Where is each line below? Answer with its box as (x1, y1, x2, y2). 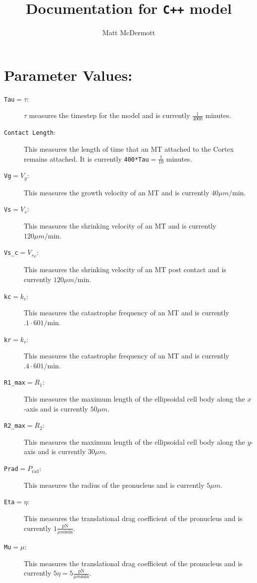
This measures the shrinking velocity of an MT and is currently (24, 221, 216, 231)
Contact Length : (4, 127, 56, 137)
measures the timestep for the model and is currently (29, 110, 190, 120)
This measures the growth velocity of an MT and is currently (24, 187, 209, 197)
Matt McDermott (102, 27, 155, 38)
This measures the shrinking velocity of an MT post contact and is (24, 264, 226, 275)
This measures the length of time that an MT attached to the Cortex (24, 143, 234, 154)
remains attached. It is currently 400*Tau (24, 153, 149, 164)
